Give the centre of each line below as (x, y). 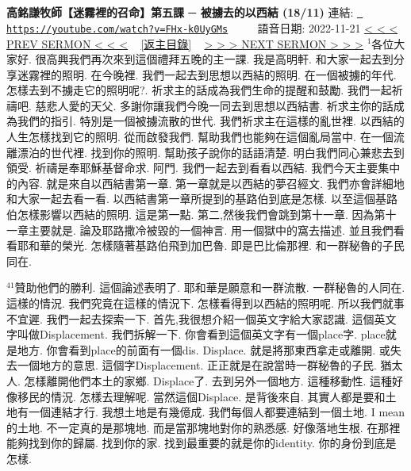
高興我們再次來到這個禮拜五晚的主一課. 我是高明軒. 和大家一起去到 (220, 59)
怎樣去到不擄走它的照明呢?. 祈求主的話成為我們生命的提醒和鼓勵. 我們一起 (199, 90)
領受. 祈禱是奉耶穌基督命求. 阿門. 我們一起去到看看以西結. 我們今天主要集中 (204, 168)
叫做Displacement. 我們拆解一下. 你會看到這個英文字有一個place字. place (201, 334)
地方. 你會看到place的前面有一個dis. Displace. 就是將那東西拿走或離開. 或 (204, 349)
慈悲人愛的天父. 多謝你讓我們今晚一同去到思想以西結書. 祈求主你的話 (214, 105)
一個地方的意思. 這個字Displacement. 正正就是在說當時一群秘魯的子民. (197, 365)
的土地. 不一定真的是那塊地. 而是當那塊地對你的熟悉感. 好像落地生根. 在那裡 (204, 427)
